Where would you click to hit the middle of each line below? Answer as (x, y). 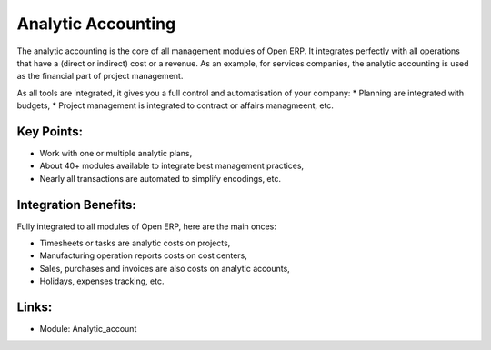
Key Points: (50, 131)
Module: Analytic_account (88, 329)
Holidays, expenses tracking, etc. (102, 281)
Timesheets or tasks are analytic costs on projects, (135, 243)
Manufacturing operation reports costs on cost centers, (143, 255)
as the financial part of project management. (100, 76)
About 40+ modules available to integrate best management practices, (172, 166)
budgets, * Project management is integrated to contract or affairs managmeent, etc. (175, 105)
